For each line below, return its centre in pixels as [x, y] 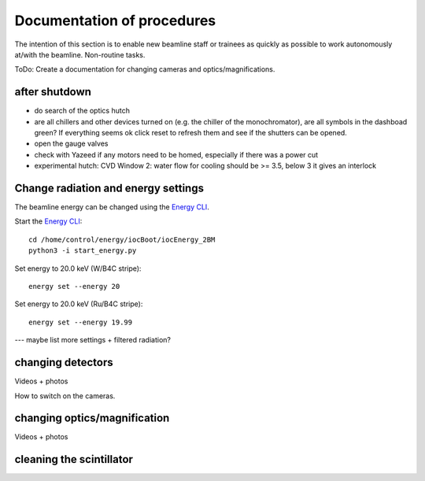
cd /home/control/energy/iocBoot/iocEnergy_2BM [122, 239]
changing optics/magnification [92, 418]
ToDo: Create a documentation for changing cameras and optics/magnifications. [145, 69]
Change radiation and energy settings [109, 188]
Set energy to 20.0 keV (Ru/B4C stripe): [79, 304]
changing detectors [64, 363]
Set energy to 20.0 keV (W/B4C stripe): [78, 268]
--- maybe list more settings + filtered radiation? [92, 340]
